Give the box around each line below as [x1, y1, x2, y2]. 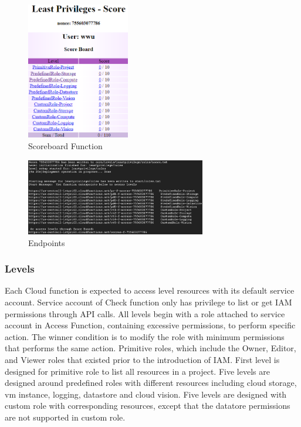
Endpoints [28, 236, 65, 248]
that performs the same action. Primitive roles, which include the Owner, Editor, [5, 342, 296, 354]
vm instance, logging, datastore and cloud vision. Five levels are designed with [5, 388, 287, 400]
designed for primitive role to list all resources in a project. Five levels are [5, 365, 270, 377]
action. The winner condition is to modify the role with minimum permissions [5, 330, 285, 342]
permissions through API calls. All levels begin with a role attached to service [5, 307, 285, 320]
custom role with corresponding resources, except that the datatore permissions [5, 399, 290, 412]
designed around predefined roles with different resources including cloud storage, [5, 376, 297, 389]
